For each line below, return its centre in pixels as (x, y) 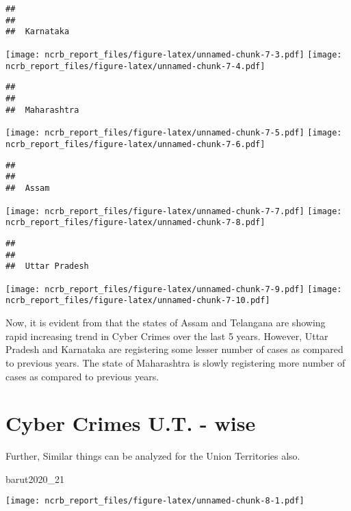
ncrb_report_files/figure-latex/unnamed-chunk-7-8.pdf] (135, 223)
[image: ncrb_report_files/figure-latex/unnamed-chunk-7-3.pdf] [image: (174, 54)
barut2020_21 (35, 479)
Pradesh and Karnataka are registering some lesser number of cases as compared (174, 349)
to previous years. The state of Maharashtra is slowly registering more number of (175, 362)
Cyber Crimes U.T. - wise (131, 423)
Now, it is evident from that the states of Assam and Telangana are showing (166, 323)
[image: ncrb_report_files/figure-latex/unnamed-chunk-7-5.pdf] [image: (174, 133)
